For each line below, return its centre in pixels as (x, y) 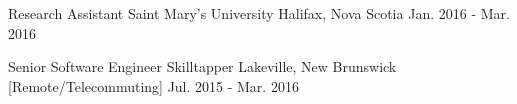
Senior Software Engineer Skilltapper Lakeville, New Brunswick (202, 66)
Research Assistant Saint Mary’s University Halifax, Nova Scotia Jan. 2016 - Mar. (259, 13)
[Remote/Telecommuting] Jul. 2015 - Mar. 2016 (153, 85)
